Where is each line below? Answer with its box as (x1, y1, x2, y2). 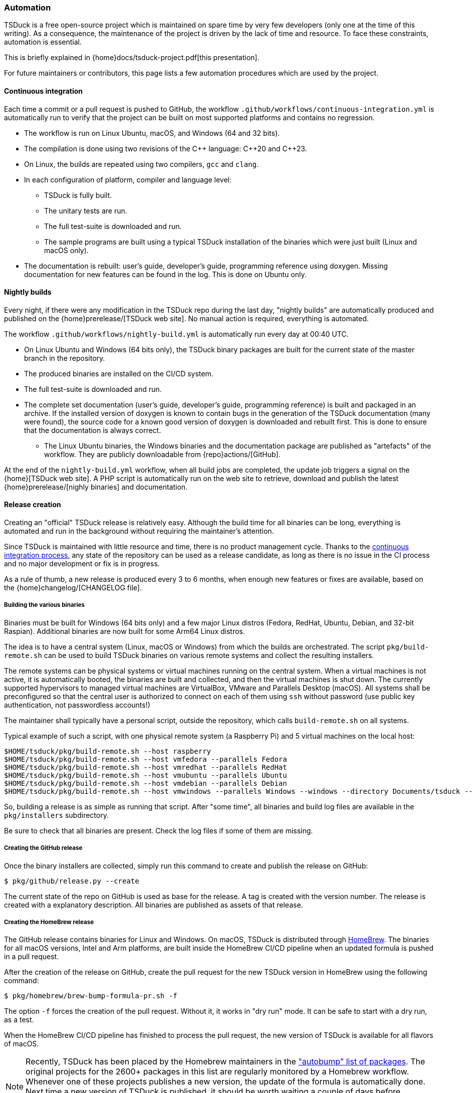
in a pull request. (4, 952, 59, 961)
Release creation (4, 500, 61, 509)
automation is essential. (4, 38, 82, 47)
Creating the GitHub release (4, 844, 83, 852)
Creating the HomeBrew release (4, 918, 94, 926)
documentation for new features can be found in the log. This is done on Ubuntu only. (24, 270, 307, 279)
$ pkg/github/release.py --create (4, 877, 139, 885)
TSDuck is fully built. (44, 190, 112, 199)
